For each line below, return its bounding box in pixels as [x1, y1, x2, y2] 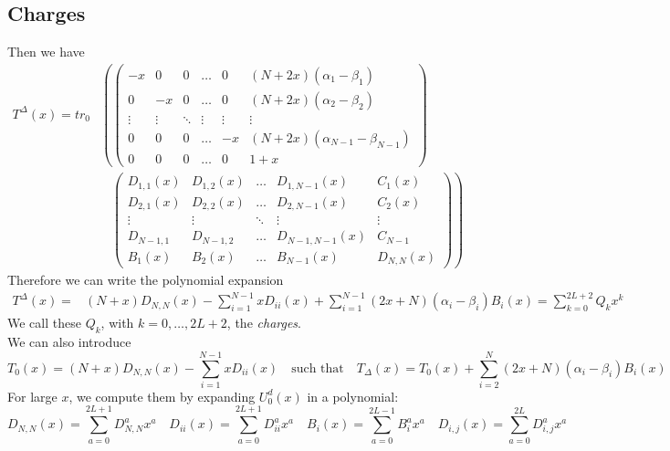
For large [7, 386, 58, 405]
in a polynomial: [307, 386, 399, 405]
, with [100, 313, 134, 332]
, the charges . [226, 313, 301, 332]
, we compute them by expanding [68, 386, 256, 405]
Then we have [7, 42, 85, 61]
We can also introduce [7, 332, 131, 351]
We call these [7, 313, 81, 332]
